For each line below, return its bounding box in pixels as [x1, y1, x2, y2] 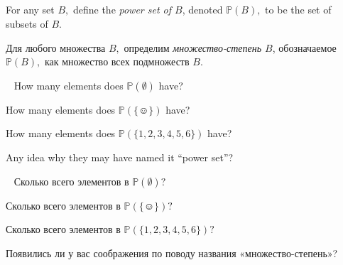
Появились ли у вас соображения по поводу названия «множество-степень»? [6, 245, 338, 260]
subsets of [6, 16, 48, 31]
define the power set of [72, 2, 172, 17]
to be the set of [265, 2, 332, 17]
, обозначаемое [272, 40, 337, 55]
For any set [6, 2, 55, 17]
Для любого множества [6, 40, 106, 55]
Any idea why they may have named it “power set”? [6, 149, 234, 164]
